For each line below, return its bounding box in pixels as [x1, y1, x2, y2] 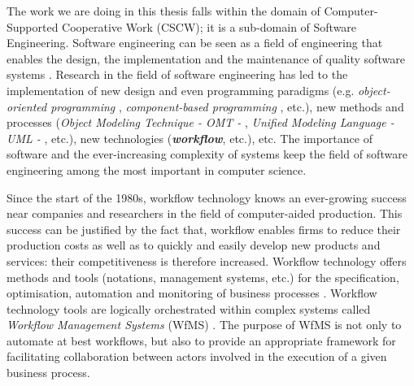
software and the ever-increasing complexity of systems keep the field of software [7, 145, 407, 163]
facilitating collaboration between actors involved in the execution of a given [7, 348, 387, 365]
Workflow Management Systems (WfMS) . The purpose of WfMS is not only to [7, 316, 402, 333]
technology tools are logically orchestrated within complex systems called [7, 300, 371, 317]
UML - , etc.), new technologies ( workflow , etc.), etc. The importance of [7, 129, 373, 146]
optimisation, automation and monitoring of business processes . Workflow [7, 284, 377, 301]
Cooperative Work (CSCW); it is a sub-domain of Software [62, 18, 357, 35]
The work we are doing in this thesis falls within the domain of [7, 2, 320, 19]
